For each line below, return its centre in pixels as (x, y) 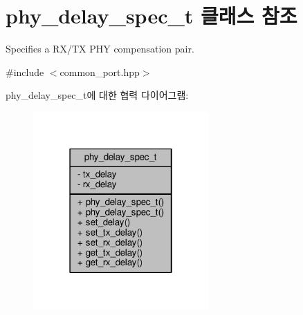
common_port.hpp (100, 71)
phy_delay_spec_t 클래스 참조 (151, 16)
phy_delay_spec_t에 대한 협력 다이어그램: (97, 95)
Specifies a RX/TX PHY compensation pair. (100, 49)
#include (25, 71)
